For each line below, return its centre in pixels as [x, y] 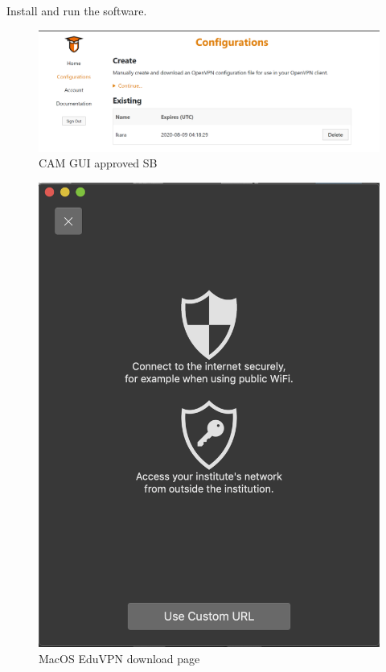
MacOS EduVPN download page [119, 658]
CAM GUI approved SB [98, 163]
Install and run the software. [77, 10]
